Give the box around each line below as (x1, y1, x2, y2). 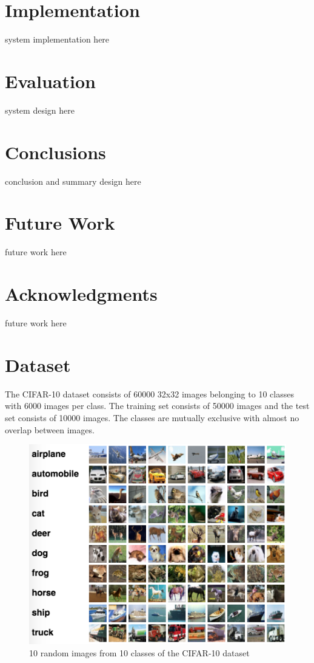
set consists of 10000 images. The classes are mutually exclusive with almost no (5, 411, 299, 424)
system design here (5, 103, 75, 116)
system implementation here (5, 33, 110, 46)
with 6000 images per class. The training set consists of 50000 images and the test (5, 399, 310, 412)
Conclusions (5, 139, 106, 164)
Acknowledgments (5, 281, 158, 306)
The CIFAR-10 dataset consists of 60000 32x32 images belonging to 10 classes (5, 387, 294, 400)
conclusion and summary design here (5, 174, 141, 187)
